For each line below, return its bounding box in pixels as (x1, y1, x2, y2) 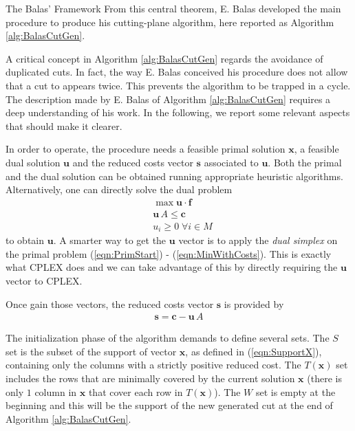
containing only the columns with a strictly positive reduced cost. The (6, 357, 301, 372)
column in (34, 384, 77, 399)
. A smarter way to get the (53, 233, 166, 247)
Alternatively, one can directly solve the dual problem (6, 182, 233, 197)
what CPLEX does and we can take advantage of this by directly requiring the (6, 260, 338, 274)
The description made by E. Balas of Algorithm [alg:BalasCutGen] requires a (6, 91, 331, 106)
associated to (204, 155, 259, 169)
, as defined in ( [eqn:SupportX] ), (185, 344, 322, 358)
